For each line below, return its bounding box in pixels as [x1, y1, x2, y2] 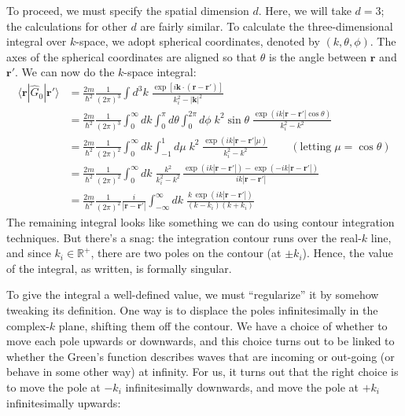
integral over [6, 33, 67, 50]
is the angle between [269, 48, 367, 64]
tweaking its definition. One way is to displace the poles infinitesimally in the [6, 302, 378, 318]
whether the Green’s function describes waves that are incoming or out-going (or [6, 348, 395, 364]
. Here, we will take [258, 2, 352, 18]
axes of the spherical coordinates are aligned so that [6, 48, 257, 64]
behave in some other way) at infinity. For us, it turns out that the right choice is [6, 363, 399, 380]
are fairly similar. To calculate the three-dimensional [140, 17, 393, 34]
